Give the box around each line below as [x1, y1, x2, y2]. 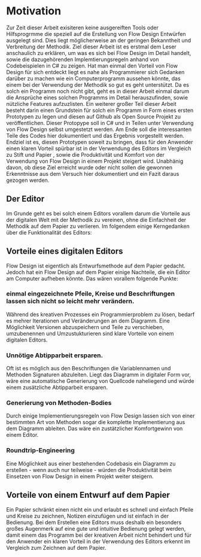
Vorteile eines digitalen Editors [6, 246, 124, 257]
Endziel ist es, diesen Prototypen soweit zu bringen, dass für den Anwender [6, 138, 193, 145]
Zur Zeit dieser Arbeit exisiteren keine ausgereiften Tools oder [6, 24, 159, 31]
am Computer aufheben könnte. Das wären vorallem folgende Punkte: [6, 275, 178, 282]
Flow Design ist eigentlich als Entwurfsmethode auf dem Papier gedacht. [6, 262, 185, 269]
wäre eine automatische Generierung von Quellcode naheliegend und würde [6, 378, 194, 385]
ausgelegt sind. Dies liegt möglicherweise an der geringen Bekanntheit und [6, 36, 191, 44]
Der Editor [6, 194, 45, 204]
